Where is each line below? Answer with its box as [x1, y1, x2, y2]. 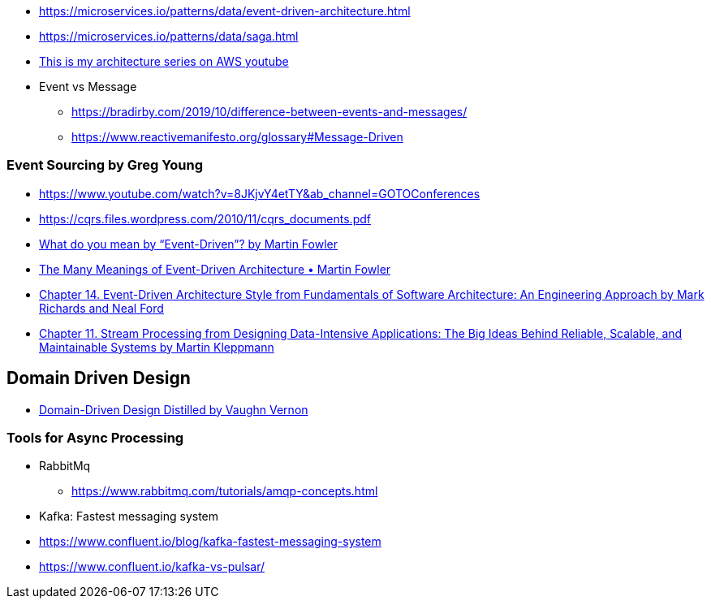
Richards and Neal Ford [39, 300, 164, 315]
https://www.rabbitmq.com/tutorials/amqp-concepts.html [71, 484, 378, 499]
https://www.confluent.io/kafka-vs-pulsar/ [39, 560, 265, 574]
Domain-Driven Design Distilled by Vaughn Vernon [39, 402, 308, 417]
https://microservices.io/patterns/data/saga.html [39, 29, 299, 43]
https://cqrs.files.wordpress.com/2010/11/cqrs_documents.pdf [39, 211, 371, 226]
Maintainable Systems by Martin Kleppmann [39, 339, 274, 354]
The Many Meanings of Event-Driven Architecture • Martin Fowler [39, 261, 391, 276]
